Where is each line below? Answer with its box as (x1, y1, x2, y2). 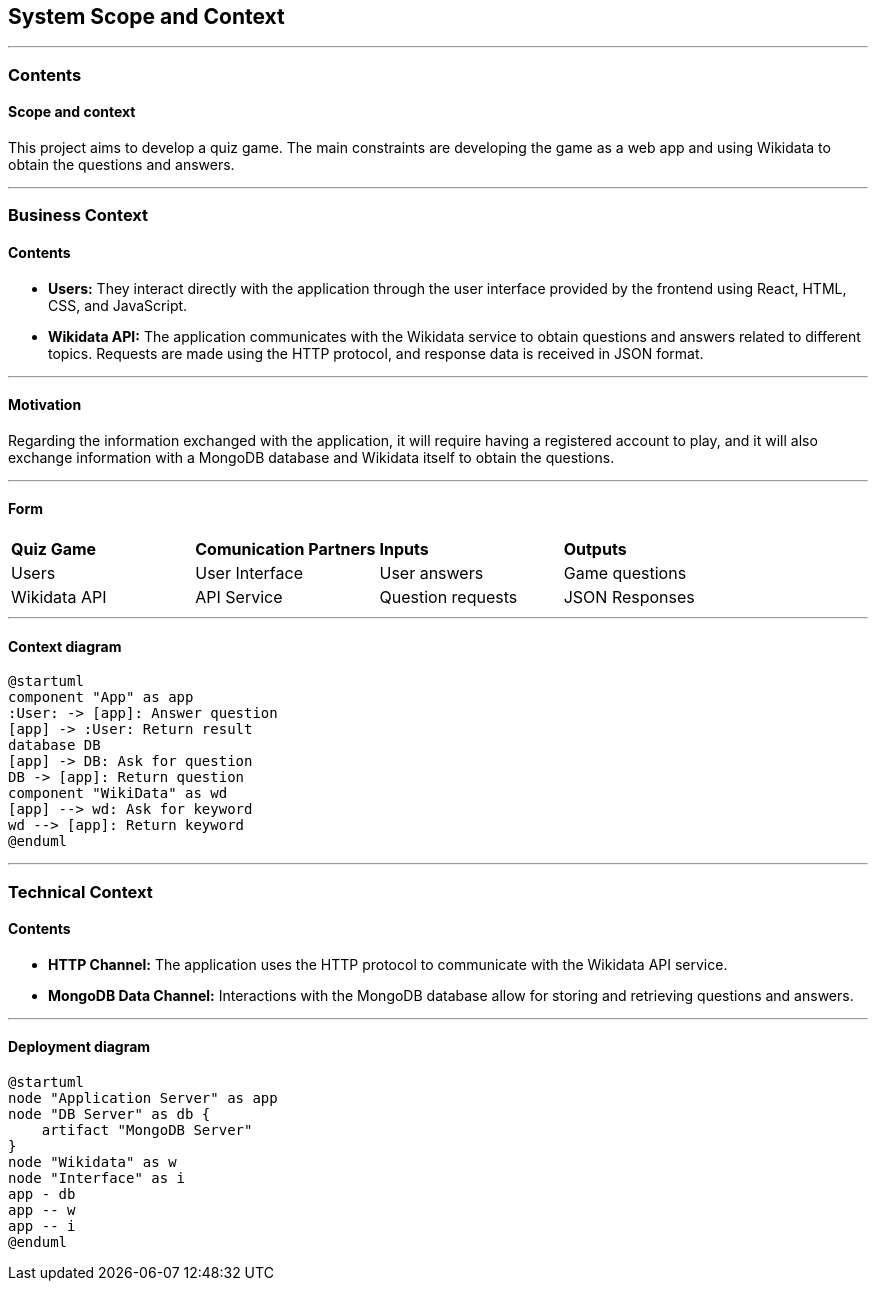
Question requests (379, 587, 518, 608)
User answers (379, 563, 484, 584)
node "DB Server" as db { (8, 1106, 211, 1123)
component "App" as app (8, 689, 194, 706)
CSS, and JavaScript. (48, 296, 188, 314)
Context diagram (8, 637, 122, 655)
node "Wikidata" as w (8, 1154, 177, 1171)
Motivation (8, 396, 82, 414)
